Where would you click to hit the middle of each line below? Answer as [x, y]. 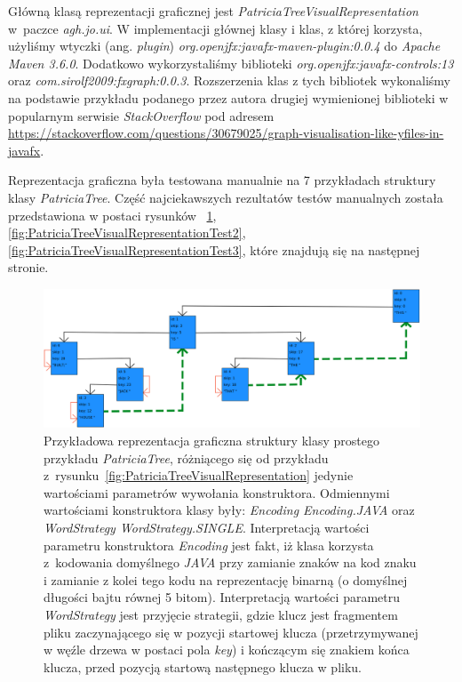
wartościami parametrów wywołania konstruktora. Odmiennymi [217, 492]
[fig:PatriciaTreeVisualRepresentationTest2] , [127, 233]
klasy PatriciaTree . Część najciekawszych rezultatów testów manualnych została [226, 197]
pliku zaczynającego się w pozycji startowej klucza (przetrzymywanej [231, 632]
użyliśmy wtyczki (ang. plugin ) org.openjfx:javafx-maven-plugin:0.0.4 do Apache [224, 46]
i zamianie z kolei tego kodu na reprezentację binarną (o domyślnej [226, 579]
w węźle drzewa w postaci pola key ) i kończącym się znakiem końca [227, 650]
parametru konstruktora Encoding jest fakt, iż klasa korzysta [209, 545]
